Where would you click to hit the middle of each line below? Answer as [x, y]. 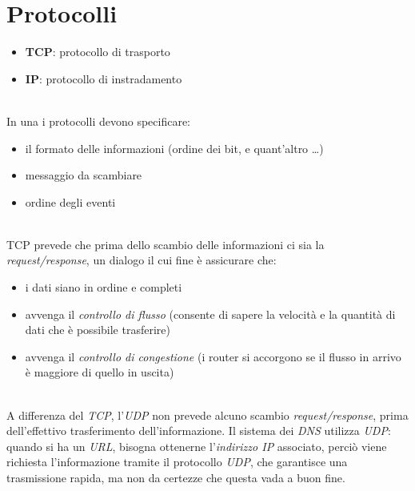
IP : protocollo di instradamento [104, 78]
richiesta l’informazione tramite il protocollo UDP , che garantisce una [177, 462]
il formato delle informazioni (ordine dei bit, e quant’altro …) [174, 148]
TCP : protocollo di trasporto [98, 52]
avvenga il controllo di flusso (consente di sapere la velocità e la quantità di [210, 314]
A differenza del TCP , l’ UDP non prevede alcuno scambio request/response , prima [207, 415]
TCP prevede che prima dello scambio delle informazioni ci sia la [166, 244]
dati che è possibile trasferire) [98, 330]
